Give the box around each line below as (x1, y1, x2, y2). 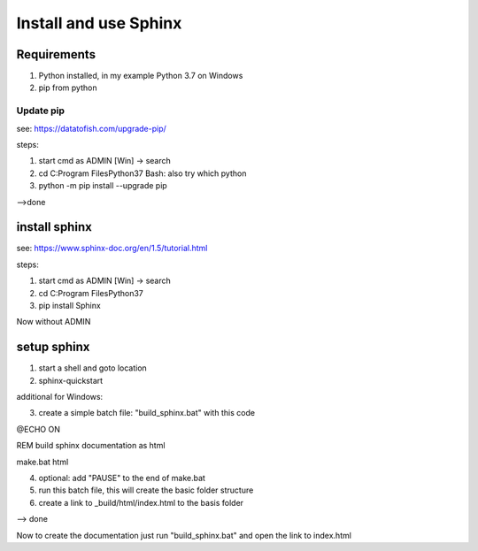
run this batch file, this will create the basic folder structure (38, 485, 254, 495)
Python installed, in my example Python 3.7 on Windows (38, 71, 243, 81)
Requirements (16, 47, 96, 62)
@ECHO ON (16, 424, 61, 434)
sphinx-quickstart (38, 375, 104, 386)
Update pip (16, 104, 66, 117)
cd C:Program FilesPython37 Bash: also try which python (38, 168, 247, 179)
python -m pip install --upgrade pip (38, 180, 167, 191)
